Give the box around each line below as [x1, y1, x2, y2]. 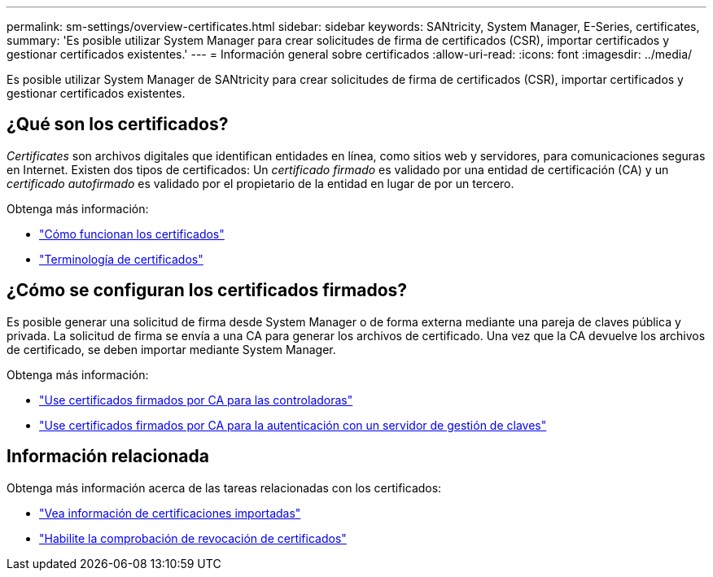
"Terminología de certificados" [39, 251, 203, 266]
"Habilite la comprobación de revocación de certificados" [39, 531, 347, 545]
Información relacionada [7, 446, 209, 467]
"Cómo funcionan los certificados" [39, 226, 225, 241]
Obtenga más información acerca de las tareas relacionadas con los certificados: [7, 480, 442, 495]
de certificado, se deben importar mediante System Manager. [7, 342, 336, 356]
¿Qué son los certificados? [7, 114, 229, 135]
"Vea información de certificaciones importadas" [39, 505, 301, 520]
